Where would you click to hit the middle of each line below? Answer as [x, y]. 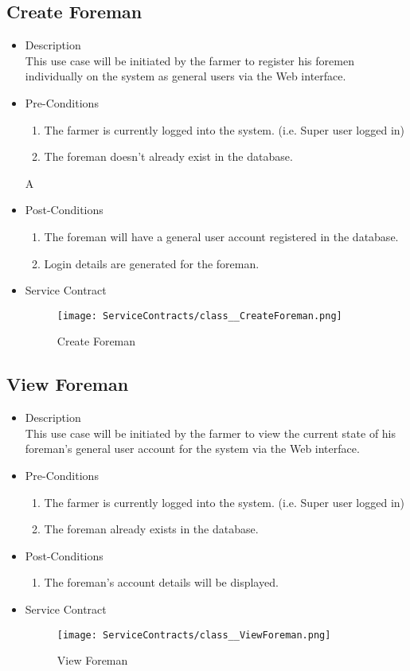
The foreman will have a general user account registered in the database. [221, 236]
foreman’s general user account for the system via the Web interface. [192, 449]
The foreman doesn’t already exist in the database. [168, 156]
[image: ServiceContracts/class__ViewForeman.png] [194, 635]
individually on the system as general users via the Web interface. [185, 76]
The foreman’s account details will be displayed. [161, 582]
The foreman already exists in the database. [151, 529]
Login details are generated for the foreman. [152, 263]
